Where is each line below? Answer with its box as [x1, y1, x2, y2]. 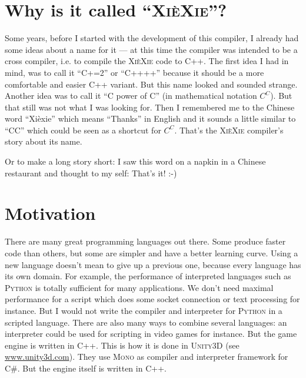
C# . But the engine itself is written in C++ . [5, 362, 167, 374]
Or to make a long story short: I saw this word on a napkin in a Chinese [5, 155, 266, 168]
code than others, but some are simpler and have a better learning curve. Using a [5, 246, 298, 259]
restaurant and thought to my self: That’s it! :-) [5, 166, 177, 179]
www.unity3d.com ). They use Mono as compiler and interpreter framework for [5, 350, 288, 363]
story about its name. [5, 135, 82, 148]
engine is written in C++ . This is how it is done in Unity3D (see [5, 339, 240, 351]
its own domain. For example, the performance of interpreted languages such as [5, 270, 291, 282]
